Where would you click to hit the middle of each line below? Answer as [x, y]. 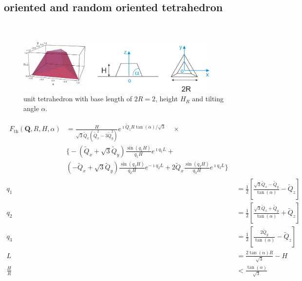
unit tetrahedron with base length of [78, 99]
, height [167, 99]
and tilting [208, 99]
